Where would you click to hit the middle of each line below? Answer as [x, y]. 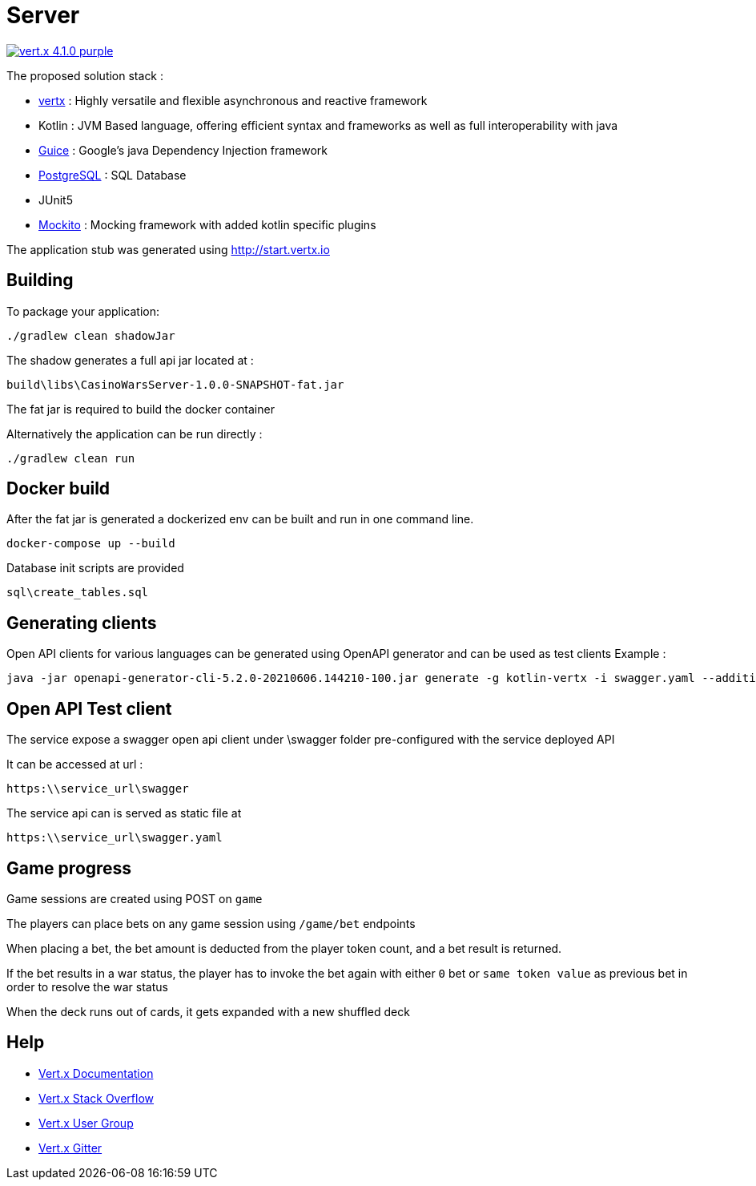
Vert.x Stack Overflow [97, 1098]
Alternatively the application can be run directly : [135, 434]
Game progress [69, 868]
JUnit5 [56, 200]
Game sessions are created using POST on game [135, 898]
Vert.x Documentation [96, 1073]
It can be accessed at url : [75, 764]
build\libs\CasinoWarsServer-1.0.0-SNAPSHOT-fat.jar [175, 384]
